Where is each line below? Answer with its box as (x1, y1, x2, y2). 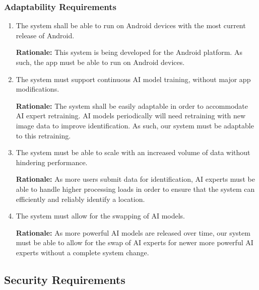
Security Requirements (4, 271, 125, 287)
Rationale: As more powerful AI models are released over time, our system (16, 227, 250, 238)
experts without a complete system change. (16, 247, 149, 257)
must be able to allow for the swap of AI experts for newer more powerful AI (16, 237, 253, 248)
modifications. (16, 84, 59, 94)
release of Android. (16, 30, 75, 40)
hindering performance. (16, 157, 88, 167)
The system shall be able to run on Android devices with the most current (16, 20, 246, 31)
